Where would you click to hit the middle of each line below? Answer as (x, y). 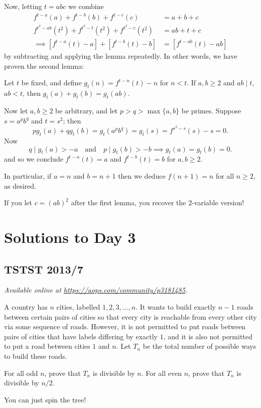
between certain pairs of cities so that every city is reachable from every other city (130, 316)
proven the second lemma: (44, 65)
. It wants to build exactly (176, 307)
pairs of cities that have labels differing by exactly (81, 336)
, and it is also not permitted (208, 336)
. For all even (161, 373)
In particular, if (28, 176)
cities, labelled (78, 307)
